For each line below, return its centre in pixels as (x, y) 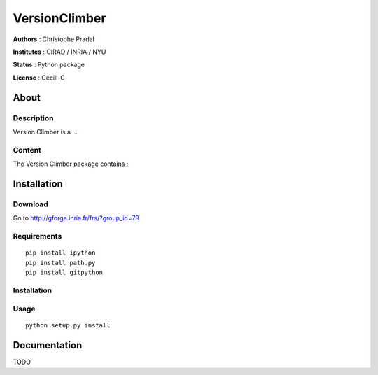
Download (31, 204)
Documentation (48, 345)
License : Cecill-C (39, 78)
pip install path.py (61, 263)
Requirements (37, 236)
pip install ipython (61, 253)
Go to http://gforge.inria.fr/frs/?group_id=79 (76, 218)
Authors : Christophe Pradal (54, 39)
